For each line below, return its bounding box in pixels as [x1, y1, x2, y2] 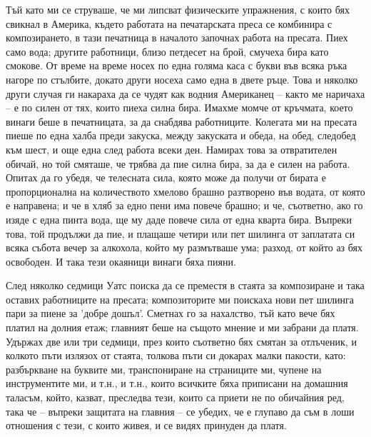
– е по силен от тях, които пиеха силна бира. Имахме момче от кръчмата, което [6, 100, 353, 115]
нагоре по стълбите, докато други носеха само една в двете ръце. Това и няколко [6, 71, 358, 86]
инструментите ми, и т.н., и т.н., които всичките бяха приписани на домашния [6, 376, 348, 391]
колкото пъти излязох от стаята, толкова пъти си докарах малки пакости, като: [6, 348, 346, 363]
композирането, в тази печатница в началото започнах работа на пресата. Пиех [6, 30, 348, 45]
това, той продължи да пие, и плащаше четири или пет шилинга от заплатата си [6, 226, 355, 241]
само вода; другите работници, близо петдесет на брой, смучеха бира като [6, 44, 329, 59]
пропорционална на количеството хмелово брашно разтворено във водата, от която [6, 184, 365, 199]
